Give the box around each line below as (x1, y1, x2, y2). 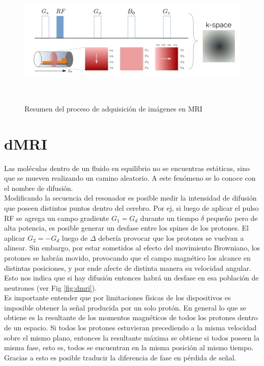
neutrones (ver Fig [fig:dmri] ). (4, 282, 97, 293)
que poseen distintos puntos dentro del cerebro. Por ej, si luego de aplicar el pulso (4, 202, 259, 213)
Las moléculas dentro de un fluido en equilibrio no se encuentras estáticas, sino (4, 162, 250, 173)
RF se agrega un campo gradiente (4, 212, 109, 223)
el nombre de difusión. (4, 182, 73, 193)
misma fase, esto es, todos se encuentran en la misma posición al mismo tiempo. (4, 342, 254, 353)
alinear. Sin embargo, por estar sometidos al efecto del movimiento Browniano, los (4, 242, 260, 253)
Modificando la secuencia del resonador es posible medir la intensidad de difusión (4, 192, 257, 203)
